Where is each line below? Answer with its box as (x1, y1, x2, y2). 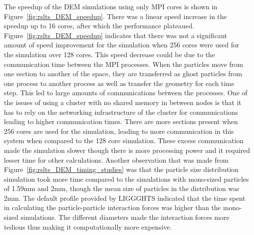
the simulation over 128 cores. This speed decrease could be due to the (4, 49, 215, 59)
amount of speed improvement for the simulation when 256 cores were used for (4, 40, 239, 50)
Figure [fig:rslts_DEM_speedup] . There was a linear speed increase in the (4, 11, 227, 21)
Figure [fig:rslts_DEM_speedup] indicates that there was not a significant (4, 30, 227, 40)
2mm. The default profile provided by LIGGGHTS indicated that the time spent (4, 192, 246, 203)
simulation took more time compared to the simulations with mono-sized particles (4, 173, 249, 184)
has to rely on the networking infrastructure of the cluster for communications (4, 107, 238, 117)
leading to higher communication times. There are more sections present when (4, 116, 238, 127)
